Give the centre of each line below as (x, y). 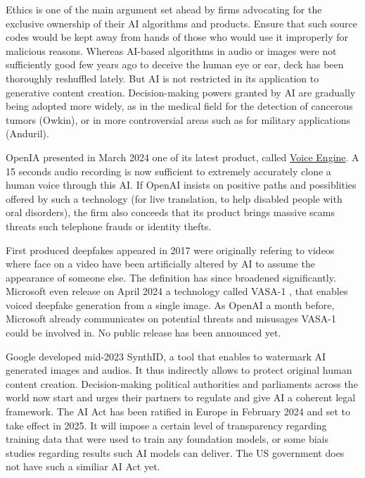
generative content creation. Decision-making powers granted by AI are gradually (181, 92)
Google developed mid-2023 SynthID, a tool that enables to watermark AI (166, 356)
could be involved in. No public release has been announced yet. (143, 333)
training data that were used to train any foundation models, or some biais (167, 439)
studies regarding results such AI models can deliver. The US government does (175, 452)
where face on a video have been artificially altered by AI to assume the (161, 264)
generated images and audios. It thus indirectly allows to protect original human (179, 370)
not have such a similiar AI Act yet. (83, 466)
